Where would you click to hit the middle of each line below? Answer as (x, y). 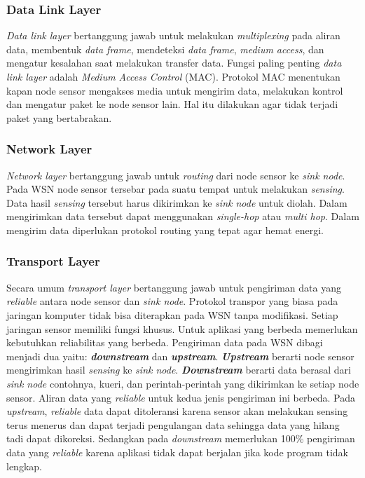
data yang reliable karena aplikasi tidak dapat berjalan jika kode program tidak (177, 452)
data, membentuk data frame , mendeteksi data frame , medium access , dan (165, 49)
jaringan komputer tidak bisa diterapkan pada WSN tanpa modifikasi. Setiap (172, 314)
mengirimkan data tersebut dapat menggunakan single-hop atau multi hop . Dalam (183, 216)
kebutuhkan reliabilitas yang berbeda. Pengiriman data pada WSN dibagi (165, 342)
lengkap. (24, 466)
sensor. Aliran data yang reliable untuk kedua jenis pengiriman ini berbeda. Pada (181, 397)
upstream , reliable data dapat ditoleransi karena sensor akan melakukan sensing (177, 411)
